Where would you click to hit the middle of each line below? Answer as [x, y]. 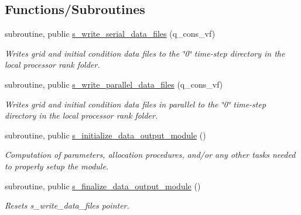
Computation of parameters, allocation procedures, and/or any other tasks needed [150, 155]
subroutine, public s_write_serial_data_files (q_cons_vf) [110, 34]
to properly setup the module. [57, 166]
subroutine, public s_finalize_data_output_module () [103, 185]
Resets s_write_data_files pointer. [67, 205]
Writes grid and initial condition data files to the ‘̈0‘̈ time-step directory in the [145, 53]
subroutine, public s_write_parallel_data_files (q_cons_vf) [114, 84]
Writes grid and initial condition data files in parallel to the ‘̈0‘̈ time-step [136, 104]
